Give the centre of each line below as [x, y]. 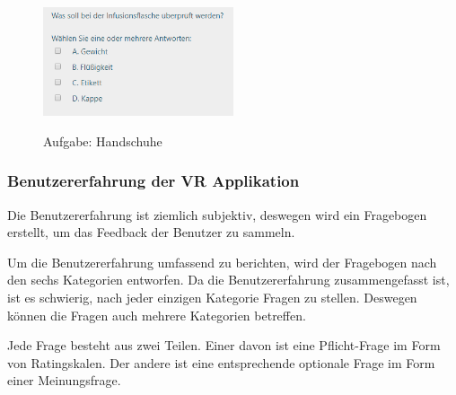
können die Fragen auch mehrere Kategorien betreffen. [157, 315]
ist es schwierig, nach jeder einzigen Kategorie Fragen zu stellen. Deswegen [212, 297]
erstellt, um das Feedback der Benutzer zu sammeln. [151, 232]
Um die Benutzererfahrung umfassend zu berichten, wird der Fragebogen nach [222, 262]
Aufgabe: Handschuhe [103, 140]
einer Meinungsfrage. [64, 380]
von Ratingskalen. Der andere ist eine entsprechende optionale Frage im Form [221, 362]
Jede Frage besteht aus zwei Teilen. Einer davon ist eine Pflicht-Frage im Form [224, 345]
